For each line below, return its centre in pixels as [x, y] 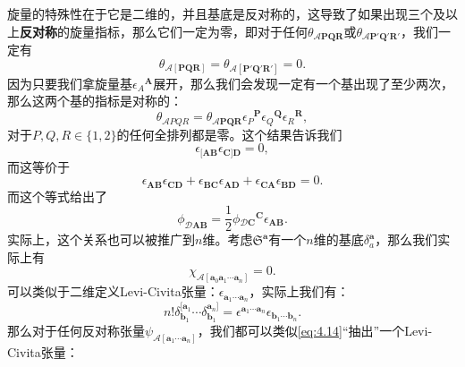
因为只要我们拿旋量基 [70, 83]
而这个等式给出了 [57, 196]
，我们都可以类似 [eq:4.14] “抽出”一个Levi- [315, 330]
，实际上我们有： [299, 291]
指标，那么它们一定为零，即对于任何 [201, 31]
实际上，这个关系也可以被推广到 [101, 239]
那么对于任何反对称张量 [76, 330]
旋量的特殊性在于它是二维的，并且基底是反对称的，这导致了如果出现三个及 [226, 13]
